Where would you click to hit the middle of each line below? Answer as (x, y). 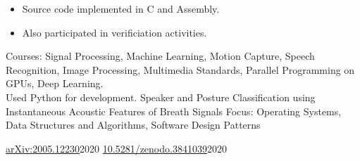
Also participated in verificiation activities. (114, 32)
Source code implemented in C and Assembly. (121, 8)
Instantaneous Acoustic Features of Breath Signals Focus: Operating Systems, (174, 111)
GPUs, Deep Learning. (55, 83)
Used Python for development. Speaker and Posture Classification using (161, 97)
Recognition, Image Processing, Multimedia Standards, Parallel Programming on (180, 69)
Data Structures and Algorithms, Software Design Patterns (133, 125)
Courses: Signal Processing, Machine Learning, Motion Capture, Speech (160, 56)
